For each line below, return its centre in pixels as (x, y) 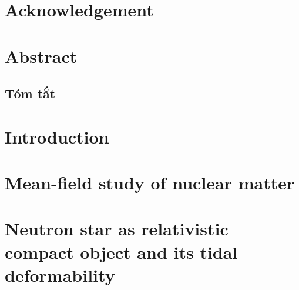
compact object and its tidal (121, 251)
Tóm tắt (30, 93)
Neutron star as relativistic (117, 229)
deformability (60, 274)
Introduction (57, 136)
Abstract (41, 56)
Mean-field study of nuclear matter (150, 183)
